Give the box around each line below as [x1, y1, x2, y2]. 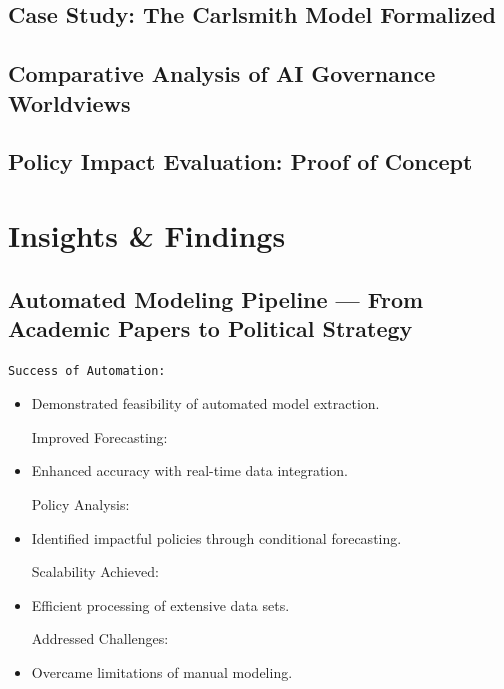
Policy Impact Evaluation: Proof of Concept [8, 146, 473, 177]
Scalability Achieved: [31, 561, 159, 582]
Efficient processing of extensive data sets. [31, 594, 290, 615]
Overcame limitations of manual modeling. [31, 662, 293, 683]
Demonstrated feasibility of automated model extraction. [31, 393, 380, 414]
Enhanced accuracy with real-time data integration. [31, 460, 348, 481]
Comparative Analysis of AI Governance [8, 58, 436, 89]
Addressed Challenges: [31, 628, 169, 649]
